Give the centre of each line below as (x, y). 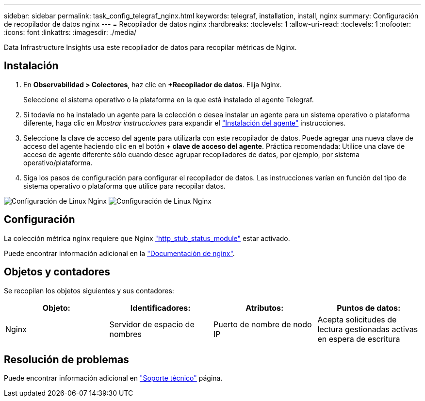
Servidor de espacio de (152, 324)
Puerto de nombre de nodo (263, 324)
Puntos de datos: (369, 308)
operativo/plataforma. (58, 162)
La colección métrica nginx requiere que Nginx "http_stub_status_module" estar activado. (147, 238)
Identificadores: (160, 308)
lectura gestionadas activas (368, 329)
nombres (125, 334)
